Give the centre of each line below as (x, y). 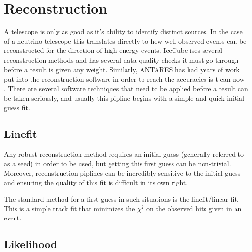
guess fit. (17, 107)
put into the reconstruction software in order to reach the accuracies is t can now (124, 79)
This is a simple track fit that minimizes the (70, 208)
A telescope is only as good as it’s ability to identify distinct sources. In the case (123, 31)
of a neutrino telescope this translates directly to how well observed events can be (125, 41)
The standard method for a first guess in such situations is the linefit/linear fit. (121, 199)
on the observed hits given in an (194, 208)
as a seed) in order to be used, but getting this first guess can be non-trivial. (118, 163)
